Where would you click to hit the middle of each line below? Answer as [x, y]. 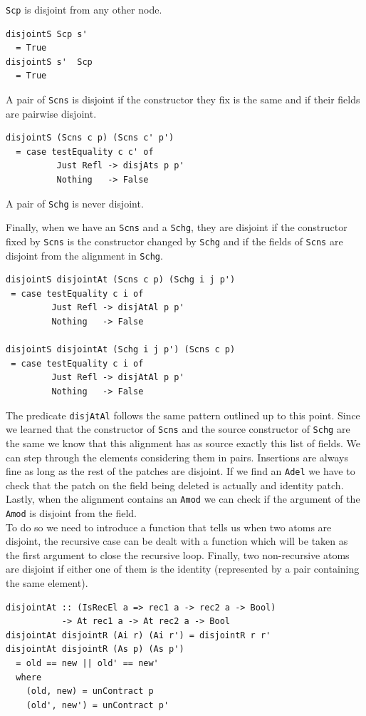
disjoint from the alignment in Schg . [84, 255]
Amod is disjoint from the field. [72, 513]
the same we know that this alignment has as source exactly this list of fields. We [183, 443]
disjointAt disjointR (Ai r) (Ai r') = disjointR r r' [138, 635]
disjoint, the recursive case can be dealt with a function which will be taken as [177, 541]
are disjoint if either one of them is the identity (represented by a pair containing [183, 569]
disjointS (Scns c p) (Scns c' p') [90, 138]
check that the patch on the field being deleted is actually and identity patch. [175, 485]
